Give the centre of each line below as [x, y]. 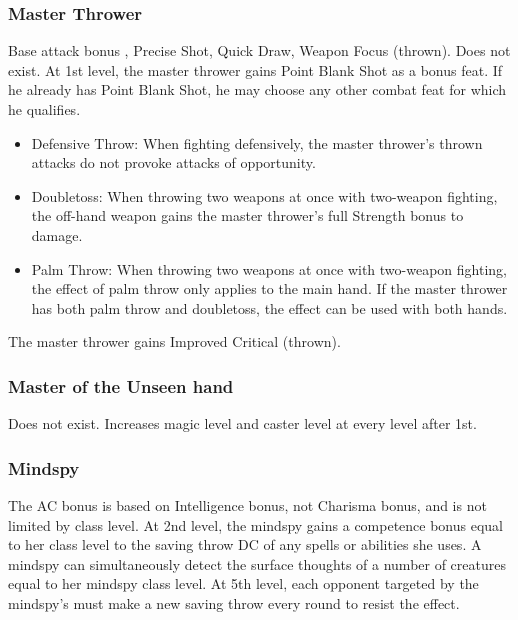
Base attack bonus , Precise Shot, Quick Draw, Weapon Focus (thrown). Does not [259, 50]
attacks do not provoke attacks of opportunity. [173, 162]
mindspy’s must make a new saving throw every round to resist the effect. [234, 602]
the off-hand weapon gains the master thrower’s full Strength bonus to [247, 215]
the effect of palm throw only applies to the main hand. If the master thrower [269, 288]
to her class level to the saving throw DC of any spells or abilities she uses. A [245, 544]
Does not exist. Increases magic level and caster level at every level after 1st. [242, 423]
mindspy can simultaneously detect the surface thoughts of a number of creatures [257, 563]
